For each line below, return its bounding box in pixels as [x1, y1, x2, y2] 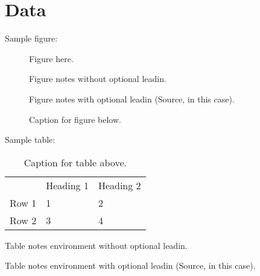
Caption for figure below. [29, 113, 121, 125]
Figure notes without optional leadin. [29, 72, 166, 85]
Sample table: [5, 133, 55, 146]
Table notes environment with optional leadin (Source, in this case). [5, 259, 256, 272]
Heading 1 [46, 178, 89, 192]
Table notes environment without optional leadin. [5, 239, 188, 251]
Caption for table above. [24, 155, 127, 169]
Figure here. [29, 52, 74, 64]
